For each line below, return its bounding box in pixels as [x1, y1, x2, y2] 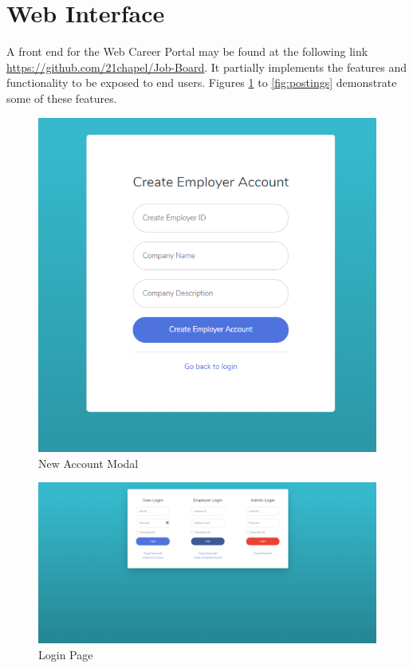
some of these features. [6, 89, 117, 106]
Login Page [38, 646, 93, 663]
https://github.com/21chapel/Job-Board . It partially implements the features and [6, 58, 407, 75]
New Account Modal [38, 454, 139, 471]
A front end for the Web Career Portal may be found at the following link [6, 43, 368, 60]
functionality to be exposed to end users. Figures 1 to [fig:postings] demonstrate [6, 74, 397, 91]
